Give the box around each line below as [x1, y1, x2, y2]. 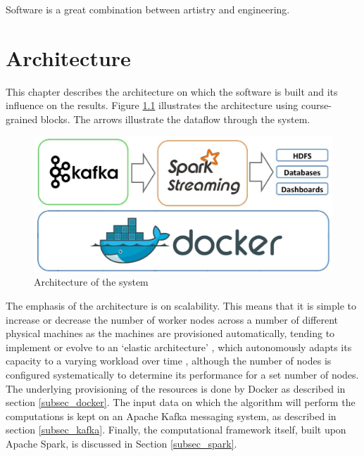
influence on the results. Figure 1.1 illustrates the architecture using [6, 98, 299, 113]
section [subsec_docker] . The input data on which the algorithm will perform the [6, 395, 356, 410]
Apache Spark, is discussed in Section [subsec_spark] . [6, 436, 237, 450]
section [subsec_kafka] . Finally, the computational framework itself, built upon [6, 422, 346, 437]
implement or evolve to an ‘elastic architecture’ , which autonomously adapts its [6, 339, 352, 354]
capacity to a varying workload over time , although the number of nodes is [6, 353, 332, 368]
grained [6, 111, 38, 126]
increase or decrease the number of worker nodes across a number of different [6, 312, 339, 327]
